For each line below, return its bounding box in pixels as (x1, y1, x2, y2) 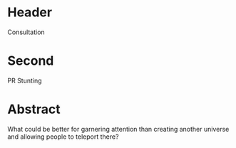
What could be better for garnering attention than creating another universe (7, 125, 230, 133)
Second (7, 53, 54, 69)
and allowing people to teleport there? (7, 132, 119, 141)
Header (7, 4, 52, 21)
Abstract (7, 101, 61, 117)
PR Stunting (7, 76, 42, 85)
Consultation (7, 28, 45, 36)
